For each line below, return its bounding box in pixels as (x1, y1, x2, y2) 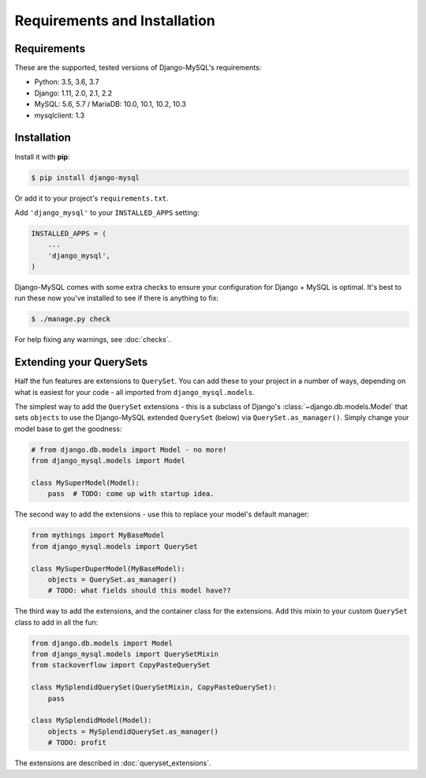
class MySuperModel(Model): (31, 479, 140, 487)
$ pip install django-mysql (31, 173, 140, 182)
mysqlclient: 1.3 (34, 111, 85, 120)
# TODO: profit (47, 739, 106, 747)
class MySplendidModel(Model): (31, 716, 153, 725)
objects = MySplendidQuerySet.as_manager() (47, 727, 219, 736)
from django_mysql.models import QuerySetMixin (31, 650, 219, 659)
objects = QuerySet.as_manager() (47, 575, 177, 584)
